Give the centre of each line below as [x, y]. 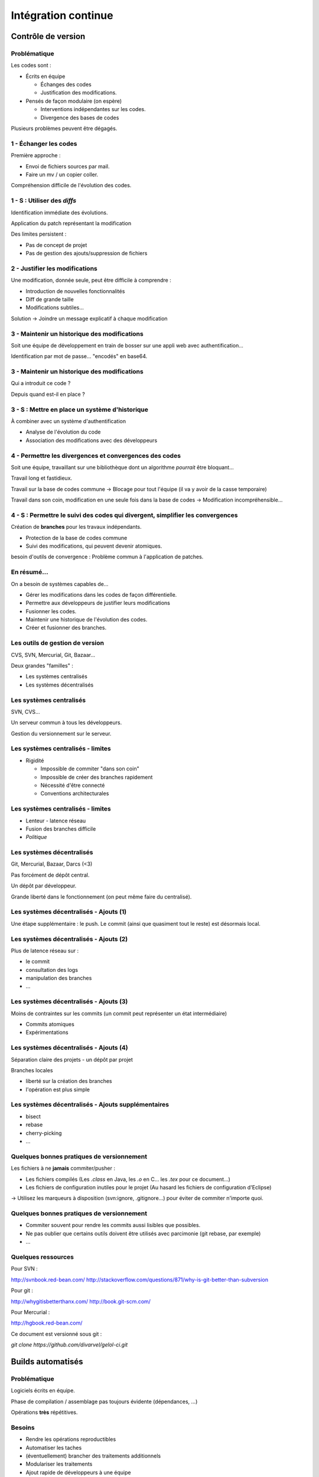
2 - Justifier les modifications [54, 268]
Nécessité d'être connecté [73, 785]
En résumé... [30, 572]
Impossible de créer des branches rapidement [97, 777]
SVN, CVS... [26, 711]
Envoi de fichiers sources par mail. [68, 166]
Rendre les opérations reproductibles [71, 1439]
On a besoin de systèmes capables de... [60, 584]
